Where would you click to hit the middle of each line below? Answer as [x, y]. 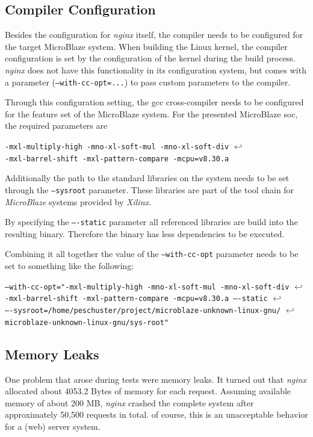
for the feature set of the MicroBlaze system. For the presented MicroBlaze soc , [151, 113]
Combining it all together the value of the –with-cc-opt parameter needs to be [152, 254]
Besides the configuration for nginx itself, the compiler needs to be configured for [154, 35]
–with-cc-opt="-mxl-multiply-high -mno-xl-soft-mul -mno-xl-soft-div [147, 287]
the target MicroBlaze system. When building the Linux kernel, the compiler [146, 46]
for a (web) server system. [53, 426]
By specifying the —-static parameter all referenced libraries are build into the [151, 222]
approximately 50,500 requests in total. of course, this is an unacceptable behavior [156, 414]
